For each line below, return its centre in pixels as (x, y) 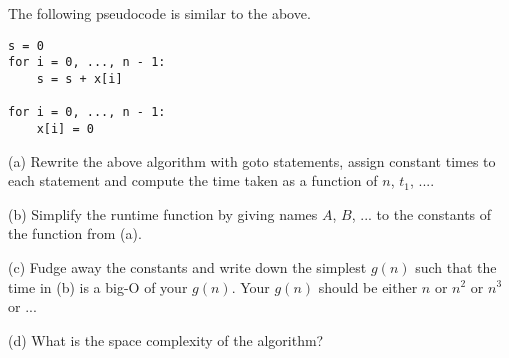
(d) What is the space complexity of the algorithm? (166, 339)
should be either (368, 286)
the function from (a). (75, 233)
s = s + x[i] (79, 78)
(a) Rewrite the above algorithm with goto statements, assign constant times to (252, 160)
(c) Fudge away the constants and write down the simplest (187, 266)
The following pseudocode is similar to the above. (159, 13)
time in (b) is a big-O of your (98, 286)
